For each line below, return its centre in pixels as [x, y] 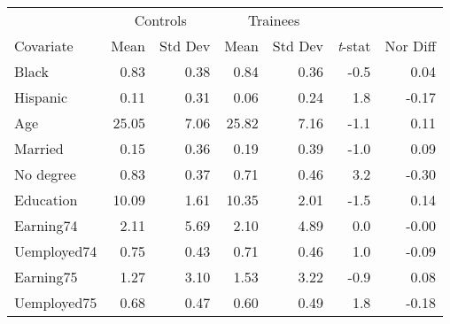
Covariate [44, 46]
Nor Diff [410, 46]
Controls [160, 20]
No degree [45, 174]
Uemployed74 [56, 251]
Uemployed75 [56, 302]
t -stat [354, 46]
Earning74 [46, 225]
